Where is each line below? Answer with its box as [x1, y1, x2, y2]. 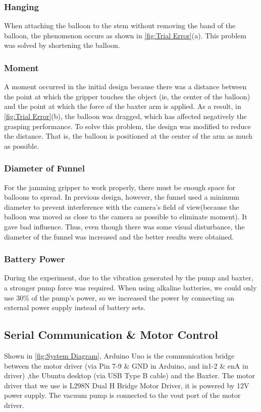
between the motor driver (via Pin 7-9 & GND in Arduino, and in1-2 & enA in [4, 360, 248, 371]
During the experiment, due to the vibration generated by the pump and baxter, [4, 272, 253, 283]
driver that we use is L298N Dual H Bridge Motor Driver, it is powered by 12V [4, 380, 249, 390]
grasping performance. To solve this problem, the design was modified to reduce [4, 121, 251, 131]
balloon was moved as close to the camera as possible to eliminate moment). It [4, 211, 247, 222]
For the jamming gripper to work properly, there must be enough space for [4, 182, 236, 192]
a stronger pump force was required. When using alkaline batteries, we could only [4, 282, 257, 292]
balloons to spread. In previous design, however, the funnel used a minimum [4, 192, 240, 202]
